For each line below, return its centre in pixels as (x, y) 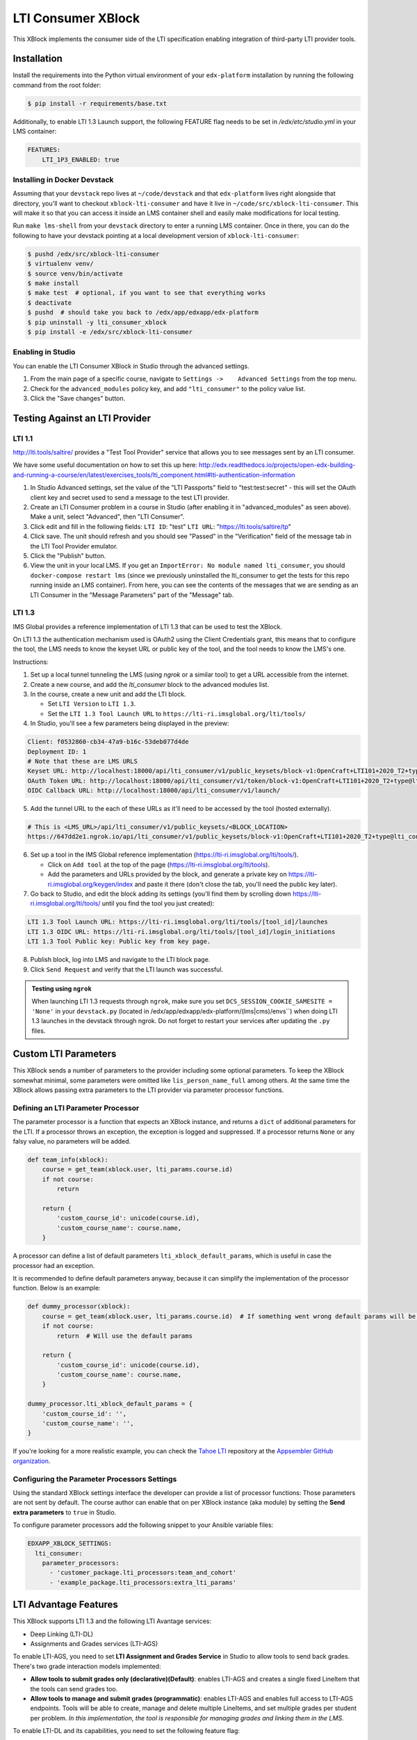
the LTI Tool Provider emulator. (74, 546)
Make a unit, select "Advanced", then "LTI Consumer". (107, 517)
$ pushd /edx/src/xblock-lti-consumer (93, 254)
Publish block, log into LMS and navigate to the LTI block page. (120, 960)
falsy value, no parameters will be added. (72, 1141)
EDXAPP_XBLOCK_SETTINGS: (70, 1544)
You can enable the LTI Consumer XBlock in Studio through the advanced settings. (131, 366)
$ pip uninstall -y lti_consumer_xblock (97, 322)
